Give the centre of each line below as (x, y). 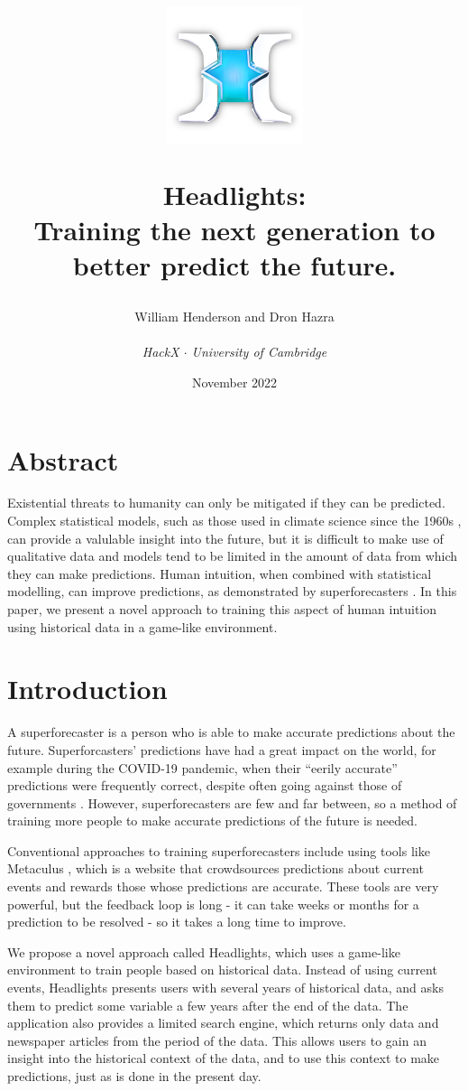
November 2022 (234, 382)
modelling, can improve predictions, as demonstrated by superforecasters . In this (232, 591)
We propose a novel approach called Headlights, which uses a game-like (204, 951)
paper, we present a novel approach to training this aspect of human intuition (222, 609)
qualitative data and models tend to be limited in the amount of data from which (233, 556)
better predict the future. (234, 264)
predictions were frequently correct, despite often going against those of (205, 785)
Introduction (87, 689)
